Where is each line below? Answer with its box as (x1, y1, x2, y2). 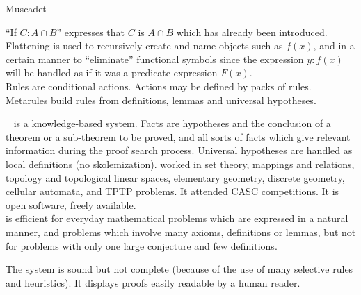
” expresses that (56, 24, 125, 39)
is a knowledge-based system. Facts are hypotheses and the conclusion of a (13, 116, 331, 130)
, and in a (313, 38, 355, 53)
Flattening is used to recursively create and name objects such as (6, 38, 283, 53)
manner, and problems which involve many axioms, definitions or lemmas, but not (6, 224, 356, 239)
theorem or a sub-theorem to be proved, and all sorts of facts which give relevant (6, 129, 351, 144)
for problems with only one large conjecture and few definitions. (6, 238, 278, 253)
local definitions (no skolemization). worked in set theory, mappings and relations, (6, 156, 355, 171)
